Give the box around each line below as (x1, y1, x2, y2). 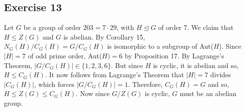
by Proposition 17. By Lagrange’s (124, 50, 224, 60)
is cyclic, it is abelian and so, (153, 60, 239, 70)
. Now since (76, 88, 110, 98)
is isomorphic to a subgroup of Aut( (107, 41, 214, 51)
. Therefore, (128, 79, 163, 89)
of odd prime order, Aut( (28, 50, 102, 60)
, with (117, 22, 134, 32)
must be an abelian (180, 88, 237, 98)
